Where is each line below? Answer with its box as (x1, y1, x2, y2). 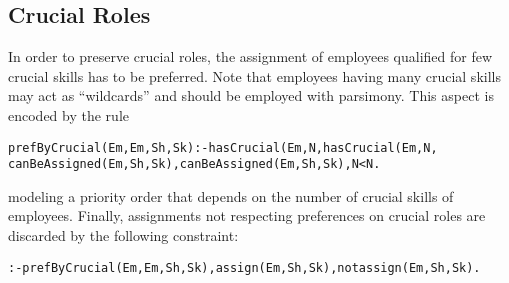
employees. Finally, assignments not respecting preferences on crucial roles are (8, 205, 486, 226)
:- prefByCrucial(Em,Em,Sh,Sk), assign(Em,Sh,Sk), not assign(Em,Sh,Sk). (8, 260, 481, 275)
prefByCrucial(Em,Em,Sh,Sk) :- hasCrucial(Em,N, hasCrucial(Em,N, (8, 140, 438, 155)
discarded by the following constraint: (8, 225, 239, 246)
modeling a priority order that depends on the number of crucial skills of (8, 185, 454, 206)
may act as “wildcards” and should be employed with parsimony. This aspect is (8, 85, 494, 106)
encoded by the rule (8, 104, 129, 125)
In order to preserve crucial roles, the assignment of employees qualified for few (8, 46, 493, 67)
